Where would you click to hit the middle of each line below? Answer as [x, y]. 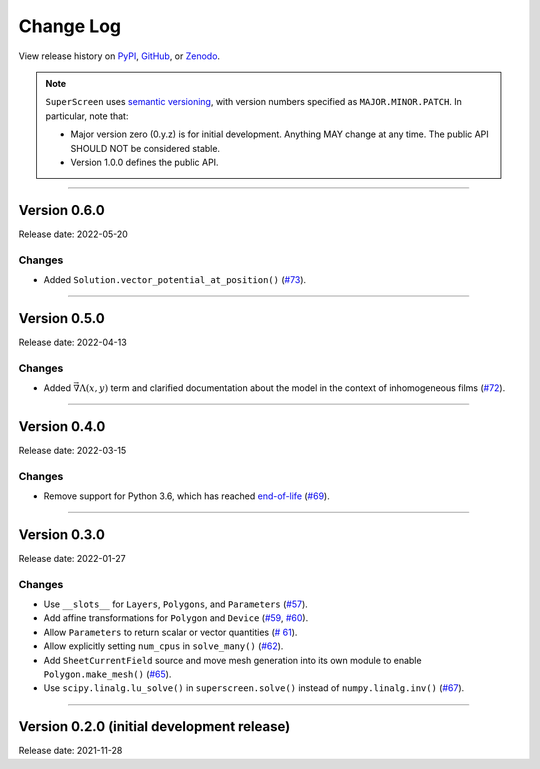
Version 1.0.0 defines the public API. [144, 162]
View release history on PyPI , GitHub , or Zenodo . [119, 56]
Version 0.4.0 [62, 426]
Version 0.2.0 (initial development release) [154, 726]
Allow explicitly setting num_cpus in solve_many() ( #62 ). [163, 646]
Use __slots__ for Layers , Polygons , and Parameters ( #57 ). [176, 604]
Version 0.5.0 [61, 318]
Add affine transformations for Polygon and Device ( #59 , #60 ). [176, 618]
